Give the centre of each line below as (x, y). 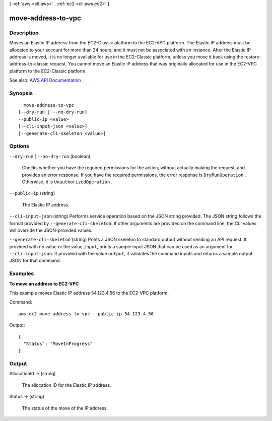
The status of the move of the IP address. (65, 408)
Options (19, 146)
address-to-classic (29, 64)
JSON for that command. (35, 261)
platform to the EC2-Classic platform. (48, 71)
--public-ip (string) (32, 193)
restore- (253, 57)
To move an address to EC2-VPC (44, 284)
